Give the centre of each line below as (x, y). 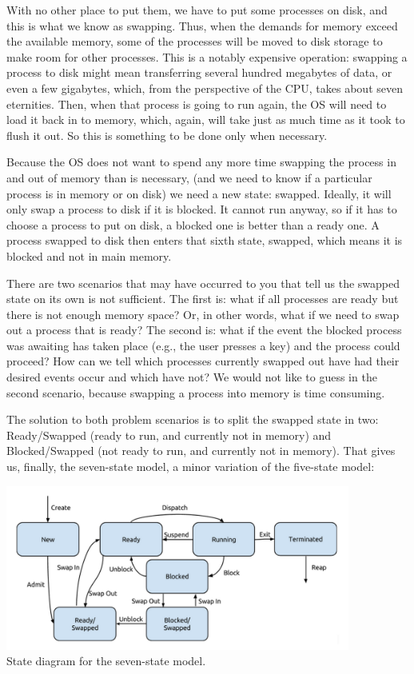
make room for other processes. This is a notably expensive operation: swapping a (207, 56)
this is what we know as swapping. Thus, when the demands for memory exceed (202, 25)
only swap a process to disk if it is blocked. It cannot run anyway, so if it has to (202, 209)
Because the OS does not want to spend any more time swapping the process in (201, 162)
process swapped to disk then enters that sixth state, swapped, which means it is (205, 240)
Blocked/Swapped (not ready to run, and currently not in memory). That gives (201, 451)
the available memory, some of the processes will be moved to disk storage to (195, 41)
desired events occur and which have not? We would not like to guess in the (192, 377)
